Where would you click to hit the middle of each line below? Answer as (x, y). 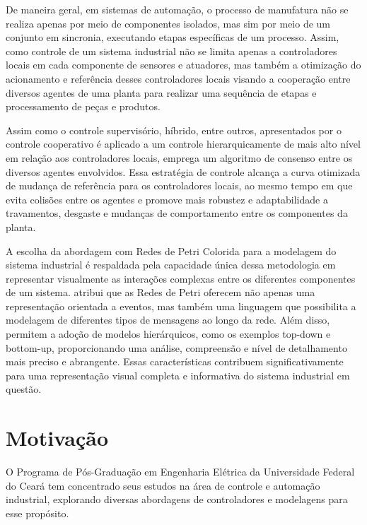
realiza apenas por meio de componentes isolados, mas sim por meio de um (168, 23)
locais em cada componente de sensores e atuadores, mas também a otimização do (183, 65)
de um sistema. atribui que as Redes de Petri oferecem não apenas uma (161, 292)
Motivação (57, 438)
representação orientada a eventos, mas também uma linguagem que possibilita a (181, 306)
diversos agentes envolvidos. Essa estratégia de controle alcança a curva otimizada (183, 171)
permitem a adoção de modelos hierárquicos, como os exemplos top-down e (168, 334)
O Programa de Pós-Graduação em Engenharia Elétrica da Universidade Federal (180, 472)
